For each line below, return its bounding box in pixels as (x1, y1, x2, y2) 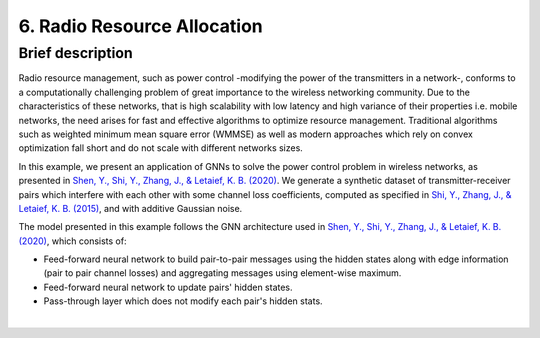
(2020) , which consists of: (18, 235, 127, 247)
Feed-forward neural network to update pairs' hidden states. (43, 281, 294, 293)
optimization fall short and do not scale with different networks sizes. (18, 142, 304, 154)
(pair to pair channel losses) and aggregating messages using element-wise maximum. (43, 267, 402, 279)
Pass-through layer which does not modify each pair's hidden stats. (43, 295, 324, 307)
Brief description (18, 44, 134, 62)
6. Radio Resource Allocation (18, 15, 264, 37)
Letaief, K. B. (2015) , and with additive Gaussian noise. (18, 202, 243, 214)
